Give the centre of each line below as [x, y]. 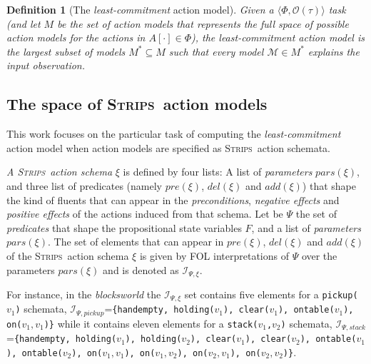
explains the [334, 51]
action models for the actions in [76, 37]
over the [319, 255]
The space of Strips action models [137, 104]
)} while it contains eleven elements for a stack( [151, 323]
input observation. [46, 65]
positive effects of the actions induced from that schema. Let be [145, 214]
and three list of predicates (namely [85, 185]
